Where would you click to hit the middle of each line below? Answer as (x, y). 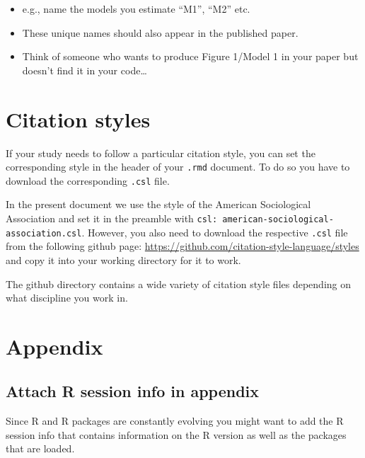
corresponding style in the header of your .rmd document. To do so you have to (178, 167)
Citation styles (78, 119)
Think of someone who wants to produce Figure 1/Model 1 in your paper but (190, 56)
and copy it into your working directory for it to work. (123, 259)
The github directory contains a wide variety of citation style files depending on (179, 284)
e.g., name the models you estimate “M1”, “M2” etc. (136, 8)
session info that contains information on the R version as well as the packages (176, 434)
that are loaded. (40, 448)
